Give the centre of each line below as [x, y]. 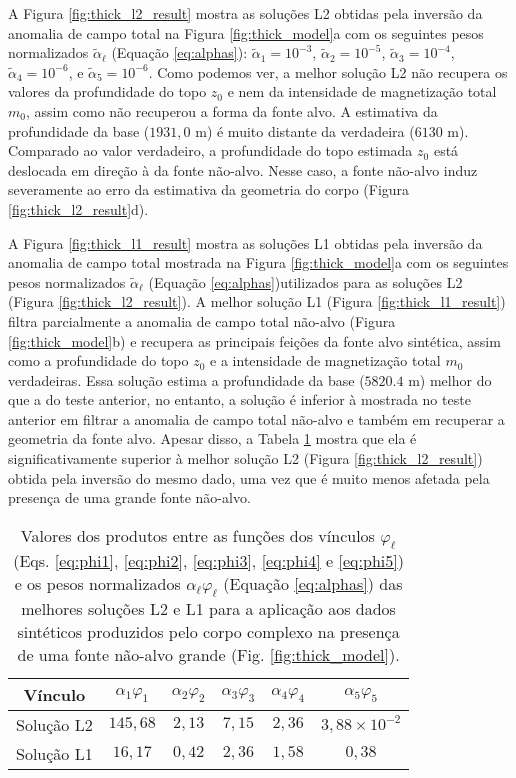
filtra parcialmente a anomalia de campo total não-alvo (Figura [202, 320]
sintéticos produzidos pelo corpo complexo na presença [208, 632]
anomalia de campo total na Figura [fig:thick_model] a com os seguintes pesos [246, 32]
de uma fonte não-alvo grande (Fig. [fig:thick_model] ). [208, 655]
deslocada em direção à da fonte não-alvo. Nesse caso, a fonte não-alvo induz [243, 169]
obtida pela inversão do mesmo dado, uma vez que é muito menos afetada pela [249, 477]
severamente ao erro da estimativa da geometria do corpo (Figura [209, 189]
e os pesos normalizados [97, 584]
